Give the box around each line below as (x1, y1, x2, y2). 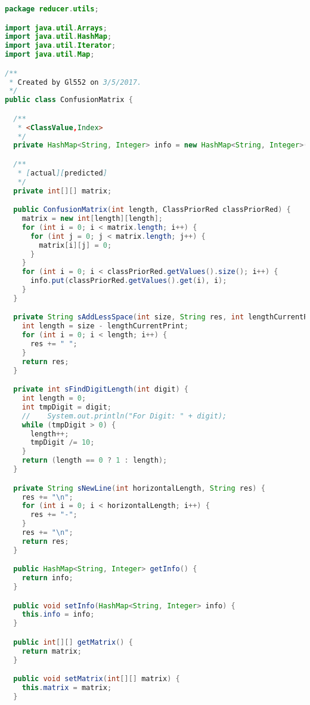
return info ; (21, 574, 73, 583)
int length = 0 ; (21, 394, 86, 403)
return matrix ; (21, 646, 82, 655)
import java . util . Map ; (5, 50, 95, 59)
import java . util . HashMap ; (5, 32, 112, 41)
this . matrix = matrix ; (21, 684, 112, 692)
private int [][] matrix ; (13, 186, 112, 195)
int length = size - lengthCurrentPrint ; (21, 322, 188, 331)
